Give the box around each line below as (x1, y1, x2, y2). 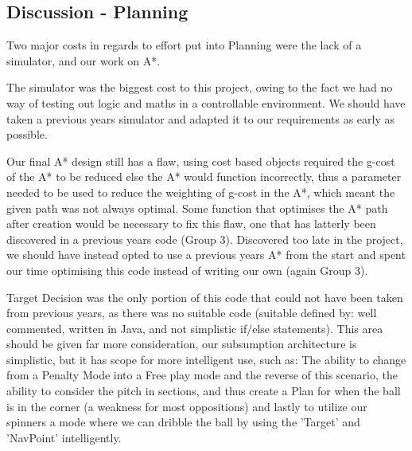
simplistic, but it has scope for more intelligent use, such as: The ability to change (6, 351, 406, 367)
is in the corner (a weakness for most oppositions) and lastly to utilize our (6, 398, 367, 414)
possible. (6, 126, 48, 143)
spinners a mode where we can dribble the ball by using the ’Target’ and (6, 414, 360, 430)
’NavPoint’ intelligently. (6, 429, 122, 445)
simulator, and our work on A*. (6, 52, 161, 69)
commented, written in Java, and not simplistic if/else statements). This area (6, 320, 383, 336)
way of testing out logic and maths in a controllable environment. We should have (6, 94, 406, 111)
